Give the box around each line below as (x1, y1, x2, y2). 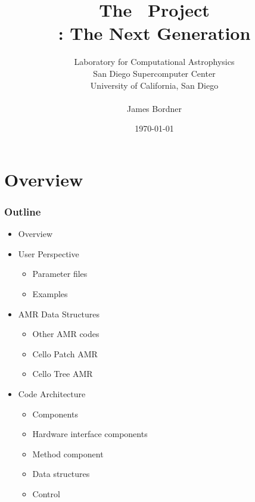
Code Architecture (18, 388, 86, 400)
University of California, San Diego (90, 79, 219, 91)
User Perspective (18, 247, 79, 260)
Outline (4, 204, 41, 219)
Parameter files (32, 267, 88, 280)
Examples (32, 288, 68, 300)
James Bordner (127, 102, 182, 114)
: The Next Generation (58, 21, 251, 45)
